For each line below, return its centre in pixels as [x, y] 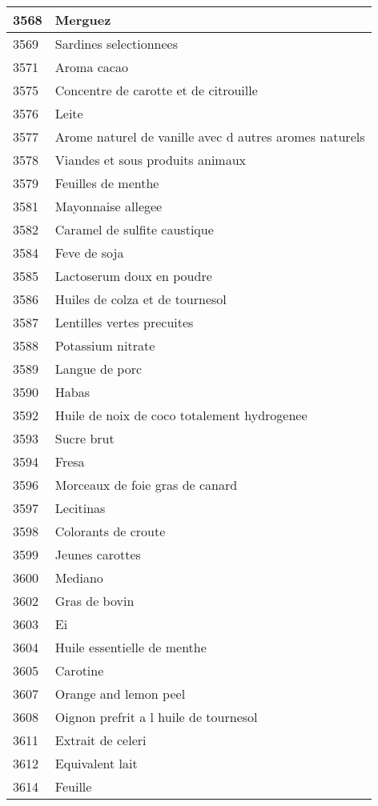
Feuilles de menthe [107, 183]
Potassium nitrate [105, 345]
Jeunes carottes [98, 554]
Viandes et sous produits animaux [151, 160]
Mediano [79, 577]
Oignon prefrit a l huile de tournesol [156, 717]
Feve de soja [89, 253]
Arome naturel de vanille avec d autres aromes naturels [210, 136]
